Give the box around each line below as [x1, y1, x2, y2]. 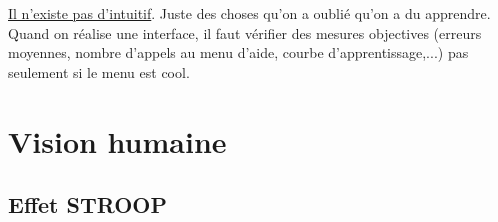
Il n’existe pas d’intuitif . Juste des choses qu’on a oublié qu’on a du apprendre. [8, 3, 491, 23]
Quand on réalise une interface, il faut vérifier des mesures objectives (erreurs [8, 22, 482, 43]
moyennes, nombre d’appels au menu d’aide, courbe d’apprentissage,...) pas [8, 42, 469, 63]
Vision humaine [8, 120, 227, 161]
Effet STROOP [8, 189, 167, 220]
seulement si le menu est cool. [8, 61, 190, 82]
